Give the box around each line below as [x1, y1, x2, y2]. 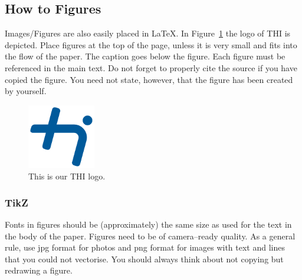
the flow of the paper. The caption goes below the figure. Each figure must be [5, 50, 285, 62]
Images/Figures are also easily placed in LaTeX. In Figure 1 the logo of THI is [5, 27, 291, 39]
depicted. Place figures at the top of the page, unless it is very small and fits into [5, 38, 297, 51]
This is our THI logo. [28, 170, 106, 182]
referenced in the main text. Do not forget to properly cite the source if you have [5, 61, 297, 74]
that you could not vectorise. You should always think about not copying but [5, 252, 284, 265]
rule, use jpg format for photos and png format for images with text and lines [5, 241, 285, 254]
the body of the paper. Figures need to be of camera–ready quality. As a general [5, 229, 296, 242]
